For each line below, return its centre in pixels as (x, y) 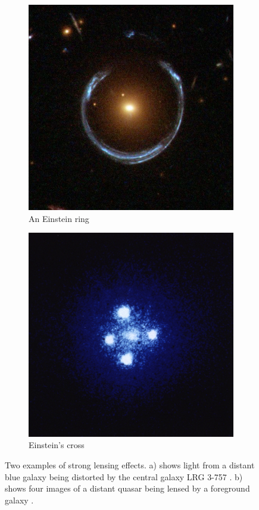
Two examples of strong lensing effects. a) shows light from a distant (130, 464)
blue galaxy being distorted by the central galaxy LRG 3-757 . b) (124, 476)
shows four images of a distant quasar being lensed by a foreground (127, 488)
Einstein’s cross (57, 445)
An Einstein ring (59, 218)
